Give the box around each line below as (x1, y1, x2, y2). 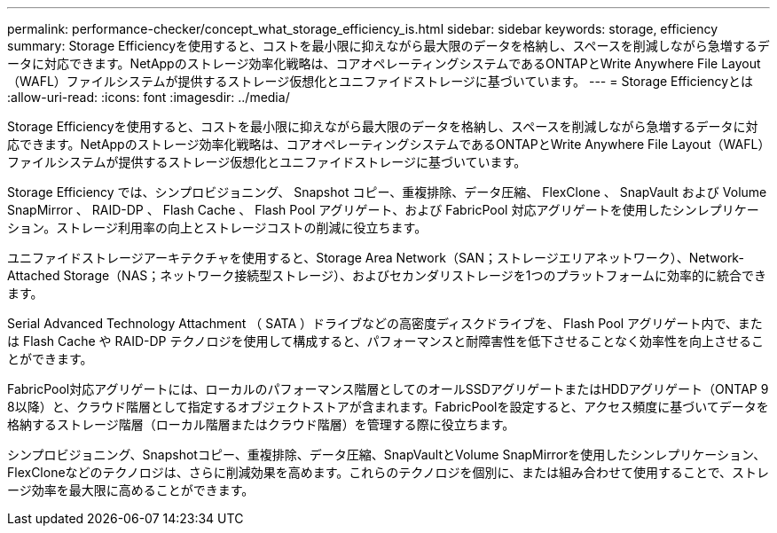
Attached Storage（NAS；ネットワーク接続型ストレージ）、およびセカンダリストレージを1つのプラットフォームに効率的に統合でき (7, 268, 767, 283)
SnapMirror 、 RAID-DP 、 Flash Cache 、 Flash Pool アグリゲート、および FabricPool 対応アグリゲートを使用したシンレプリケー (7, 202, 759, 217)
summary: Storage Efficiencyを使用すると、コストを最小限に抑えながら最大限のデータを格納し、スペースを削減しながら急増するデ (7, 38, 770, 53)
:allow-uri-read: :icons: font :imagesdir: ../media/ (7, 90, 290, 105)
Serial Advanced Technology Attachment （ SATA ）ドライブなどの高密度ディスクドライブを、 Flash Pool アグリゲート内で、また (7, 316, 763, 331)
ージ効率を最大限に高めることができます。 (7, 482, 255, 498)
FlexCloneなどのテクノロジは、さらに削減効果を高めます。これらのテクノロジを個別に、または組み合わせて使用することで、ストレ (7, 465, 770, 480)
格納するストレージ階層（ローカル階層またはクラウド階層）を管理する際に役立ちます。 (7, 417, 515, 432)
